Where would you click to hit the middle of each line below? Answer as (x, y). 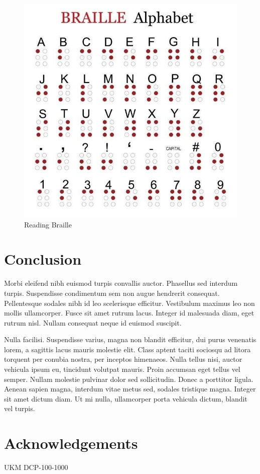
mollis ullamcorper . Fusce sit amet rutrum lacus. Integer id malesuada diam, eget (129, 313)
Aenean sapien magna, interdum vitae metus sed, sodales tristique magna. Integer (130, 389)
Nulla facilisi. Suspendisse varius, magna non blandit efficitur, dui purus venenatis (130, 339)
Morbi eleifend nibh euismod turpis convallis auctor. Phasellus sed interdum (121, 283)
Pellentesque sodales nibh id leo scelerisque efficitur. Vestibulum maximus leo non (129, 303)
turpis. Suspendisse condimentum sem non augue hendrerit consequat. (112, 293)
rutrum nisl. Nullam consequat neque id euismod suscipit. (93, 322)
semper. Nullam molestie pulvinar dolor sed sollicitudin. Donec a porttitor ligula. (129, 379)
